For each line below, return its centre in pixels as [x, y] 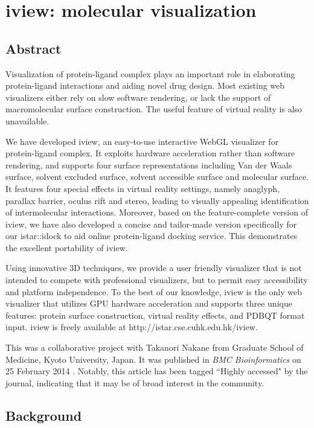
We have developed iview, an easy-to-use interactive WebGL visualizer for [142, 141]
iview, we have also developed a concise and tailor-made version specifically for [151, 224]
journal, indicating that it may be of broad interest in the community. [135, 382]
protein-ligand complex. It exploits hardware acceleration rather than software [150, 153]
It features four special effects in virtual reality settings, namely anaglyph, [143, 188]
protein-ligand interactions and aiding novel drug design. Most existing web [145, 85]
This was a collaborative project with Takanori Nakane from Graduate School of [155, 347]
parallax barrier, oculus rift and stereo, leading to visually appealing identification [157, 200]
